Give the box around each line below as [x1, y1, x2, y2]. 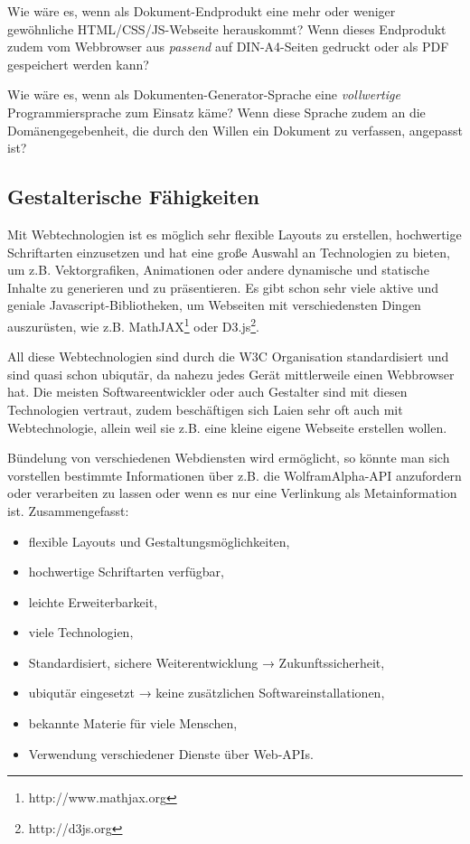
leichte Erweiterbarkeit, [28, 592, 158, 611]
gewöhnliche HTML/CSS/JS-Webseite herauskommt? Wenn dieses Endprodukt [7, 19, 446, 38]
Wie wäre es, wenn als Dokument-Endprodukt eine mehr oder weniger [7, 2, 396, 20]
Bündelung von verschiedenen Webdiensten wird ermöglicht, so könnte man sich [7, 448, 450, 467]
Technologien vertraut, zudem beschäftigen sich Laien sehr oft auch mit [7, 399, 403, 418]
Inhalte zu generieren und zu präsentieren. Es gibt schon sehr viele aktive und [7, 277, 439, 296]
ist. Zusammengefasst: [7, 501, 129, 520]
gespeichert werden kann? [7, 54, 149, 73]
